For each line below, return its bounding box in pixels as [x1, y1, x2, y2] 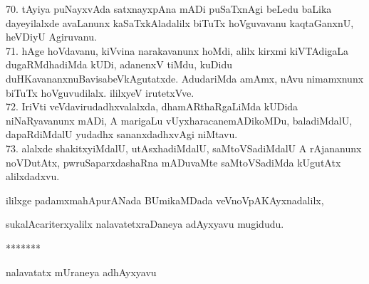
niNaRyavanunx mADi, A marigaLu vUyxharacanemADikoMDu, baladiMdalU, [6, 112, 353, 127]
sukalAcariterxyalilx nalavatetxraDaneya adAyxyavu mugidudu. [6, 216, 284, 231]
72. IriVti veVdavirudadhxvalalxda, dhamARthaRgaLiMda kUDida [6, 99, 298, 114]
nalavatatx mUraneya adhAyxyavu [6, 264, 157, 279]
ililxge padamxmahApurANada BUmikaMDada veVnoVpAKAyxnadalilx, [6, 192, 324, 207]
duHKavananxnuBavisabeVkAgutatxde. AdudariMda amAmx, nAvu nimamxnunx [6, 70, 364, 85]
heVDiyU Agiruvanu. [6, 29, 97, 44]
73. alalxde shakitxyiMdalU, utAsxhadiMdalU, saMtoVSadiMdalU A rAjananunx [6, 140, 362, 155]
